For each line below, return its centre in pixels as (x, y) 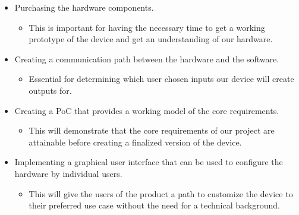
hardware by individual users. (68, 173)
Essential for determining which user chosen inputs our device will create (161, 79)
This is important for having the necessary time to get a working (147, 27)
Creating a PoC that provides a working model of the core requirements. (147, 110)
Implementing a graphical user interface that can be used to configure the (149, 162)
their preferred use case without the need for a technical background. (154, 205)
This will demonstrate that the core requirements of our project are (152, 130)
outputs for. (50, 90)
